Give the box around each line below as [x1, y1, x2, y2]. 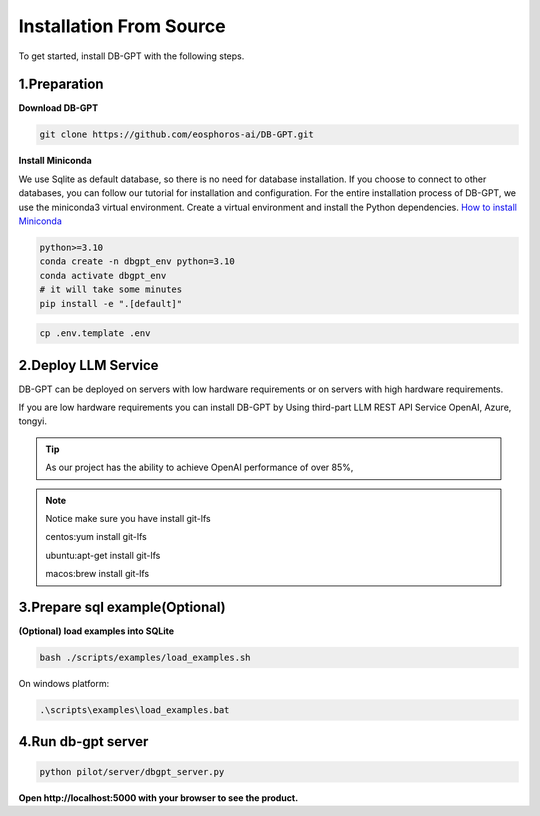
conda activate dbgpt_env [39, 270, 167, 281]
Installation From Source [18, 15, 226, 37]
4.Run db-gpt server [18, 733, 149, 750]
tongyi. [18, 415, 47, 427]
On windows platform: [18, 678, 110, 689]
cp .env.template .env [39, 328, 151, 339]
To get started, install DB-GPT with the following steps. [18, 50, 245, 62]
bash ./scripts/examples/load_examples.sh [39, 652, 251, 664]
